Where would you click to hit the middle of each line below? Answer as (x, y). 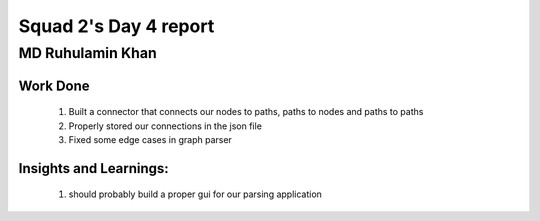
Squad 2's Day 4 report (116, 26)
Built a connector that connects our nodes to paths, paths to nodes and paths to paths (246, 112)
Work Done (54, 85)
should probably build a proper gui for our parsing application (195, 194)
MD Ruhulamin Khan (87, 53)
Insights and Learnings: (93, 168)
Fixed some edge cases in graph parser (150, 139)
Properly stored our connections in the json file (165, 126)
